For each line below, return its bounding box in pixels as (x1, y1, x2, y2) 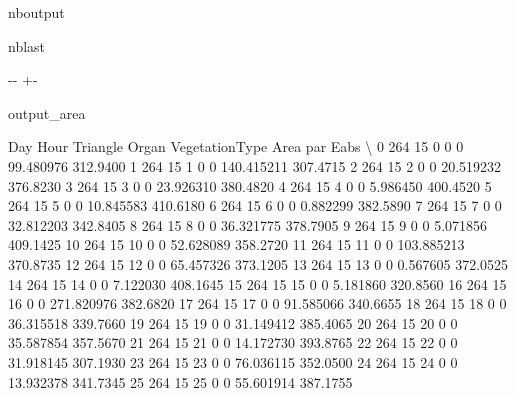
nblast (8, 35, 46, 56)
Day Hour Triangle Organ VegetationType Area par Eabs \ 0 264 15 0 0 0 (8, 136, 464, 157)
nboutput (8, 2, 65, 22)
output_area (8, 102, 86, 123)
